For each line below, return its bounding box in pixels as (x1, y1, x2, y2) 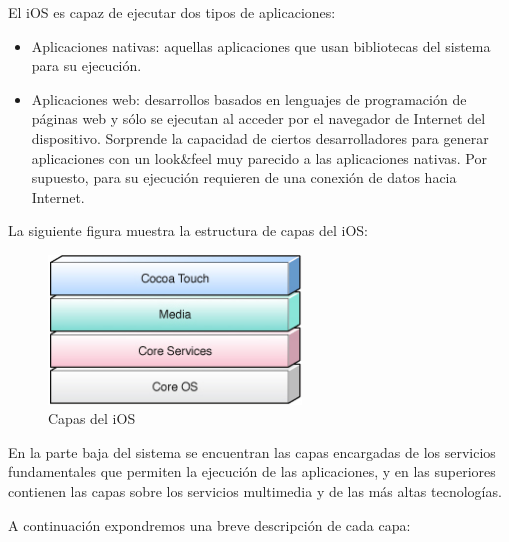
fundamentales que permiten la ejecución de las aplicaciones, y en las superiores (8, 461, 496, 482)
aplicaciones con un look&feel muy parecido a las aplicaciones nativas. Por (31, 147, 487, 168)
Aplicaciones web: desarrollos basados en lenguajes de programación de (31, 88, 467, 109)
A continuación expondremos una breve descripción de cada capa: (8, 514, 411, 535)
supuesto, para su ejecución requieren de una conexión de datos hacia (31, 167, 457, 188)
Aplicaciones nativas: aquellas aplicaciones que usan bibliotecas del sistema (31, 35, 491, 56)
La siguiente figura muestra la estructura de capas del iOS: (8, 220, 368, 241)
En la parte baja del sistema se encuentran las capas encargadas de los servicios (8, 441, 496, 462)
